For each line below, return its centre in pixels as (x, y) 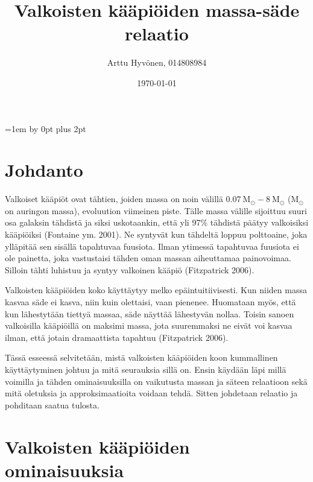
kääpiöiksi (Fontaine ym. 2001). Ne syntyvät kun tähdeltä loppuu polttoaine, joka (156, 234)
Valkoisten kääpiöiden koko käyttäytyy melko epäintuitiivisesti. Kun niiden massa (156, 290)
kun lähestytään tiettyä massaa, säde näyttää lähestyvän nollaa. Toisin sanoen (150, 313)
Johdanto (44, 170)
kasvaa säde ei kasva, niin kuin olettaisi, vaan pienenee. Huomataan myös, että (150, 301)
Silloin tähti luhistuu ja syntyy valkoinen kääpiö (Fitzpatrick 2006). (130, 269)
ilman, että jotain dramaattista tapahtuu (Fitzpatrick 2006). (117, 337)
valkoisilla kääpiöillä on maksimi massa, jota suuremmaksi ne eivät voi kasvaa (149, 325)
